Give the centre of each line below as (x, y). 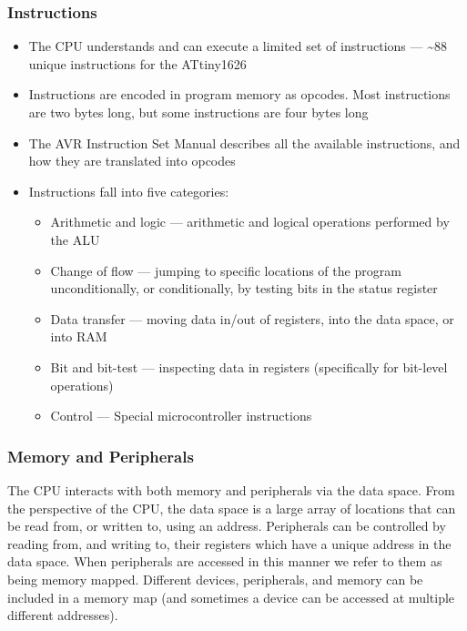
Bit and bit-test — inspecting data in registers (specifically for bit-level (249, 366)
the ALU (75, 239)
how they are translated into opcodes (132, 161)
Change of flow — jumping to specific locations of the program (226, 270)
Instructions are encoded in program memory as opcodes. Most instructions (239, 94)
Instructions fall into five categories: (129, 191)
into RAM (79, 336)
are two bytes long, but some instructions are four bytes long (198, 112)
